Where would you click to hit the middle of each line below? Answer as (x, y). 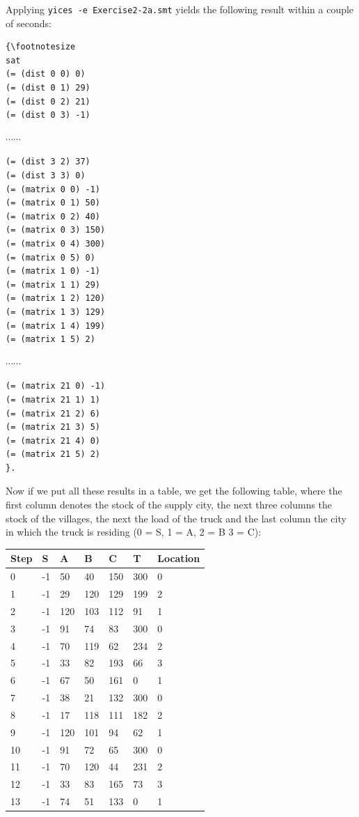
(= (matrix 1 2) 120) (56, 298)
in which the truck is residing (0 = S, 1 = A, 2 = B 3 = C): (134, 532)
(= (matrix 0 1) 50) (53, 203)
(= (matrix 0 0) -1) (53, 189)
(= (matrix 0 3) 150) (56, 230)
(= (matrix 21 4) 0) (53, 441)
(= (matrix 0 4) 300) (56, 243)
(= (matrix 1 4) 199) (56, 326)
